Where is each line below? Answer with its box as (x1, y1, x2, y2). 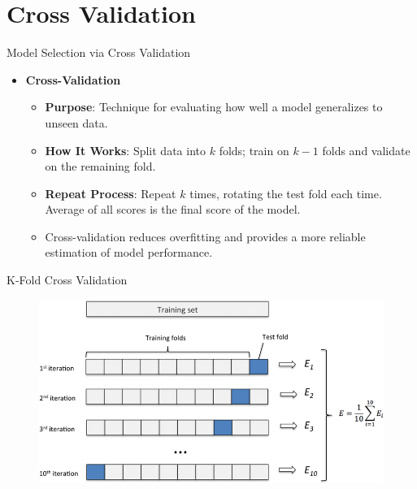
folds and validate (322, 141, 410, 158)
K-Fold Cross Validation (7, 271, 128, 288)
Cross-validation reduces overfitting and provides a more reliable (45, 227, 366, 244)
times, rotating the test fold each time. (189, 184, 382, 201)
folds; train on (219, 141, 289, 158)
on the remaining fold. (45, 158, 156, 175)
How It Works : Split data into (45, 141, 206, 158)
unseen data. (45, 114, 108, 131)
